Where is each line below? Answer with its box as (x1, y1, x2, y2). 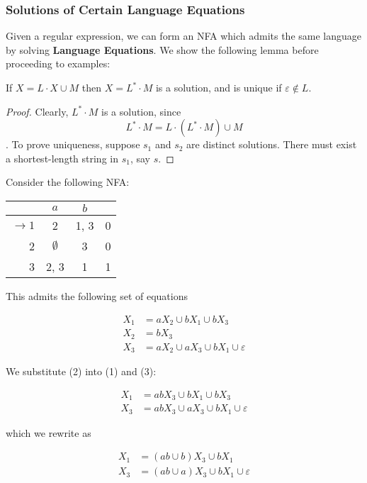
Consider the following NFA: (6, 174, 130, 189)
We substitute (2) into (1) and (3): (6, 364, 157, 379)
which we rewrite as (6, 425, 91, 440)
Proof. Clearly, (6, 104, 69, 118)
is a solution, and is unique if (155, 80, 282, 94)
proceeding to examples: (6, 56, 111, 71)
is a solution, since (101, 104, 181, 118)
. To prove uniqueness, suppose (6, 137, 140, 152)
